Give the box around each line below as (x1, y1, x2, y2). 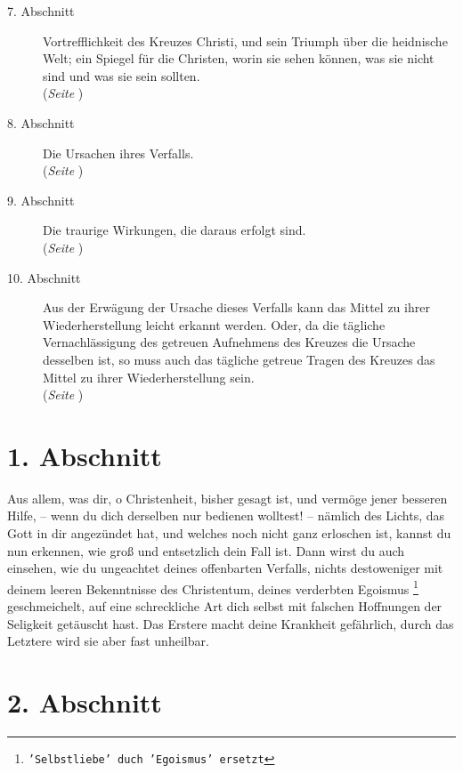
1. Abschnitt (7, 437, 162, 473)
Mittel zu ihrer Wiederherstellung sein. (43, 367, 255, 386)
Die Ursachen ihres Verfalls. (43, 143, 194, 162)
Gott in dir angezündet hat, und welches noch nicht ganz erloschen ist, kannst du (7, 524, 451, 542)
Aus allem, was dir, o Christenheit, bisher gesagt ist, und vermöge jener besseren (7, 488, 448, 507)
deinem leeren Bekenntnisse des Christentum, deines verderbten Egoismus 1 (7, 576, 418, 598)
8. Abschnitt (7, 113, 75, 132)
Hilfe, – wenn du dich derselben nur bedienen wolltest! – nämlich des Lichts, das (7, 506, 445, 525)
